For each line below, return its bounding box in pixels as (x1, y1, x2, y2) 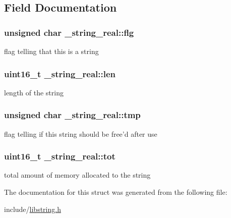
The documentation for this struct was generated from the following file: (4, 187, 227, 197)
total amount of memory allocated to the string (4, 170, 151, 180)
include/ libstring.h (4, 203, 61, 214)
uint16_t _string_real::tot (4, 150, 115, 162)
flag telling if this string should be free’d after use (4, 128, 157, 139)
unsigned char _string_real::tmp (4, 108, 141, 121)
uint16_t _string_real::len (4, 67, 115, 80)
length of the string (4, 87, 64, 97)
